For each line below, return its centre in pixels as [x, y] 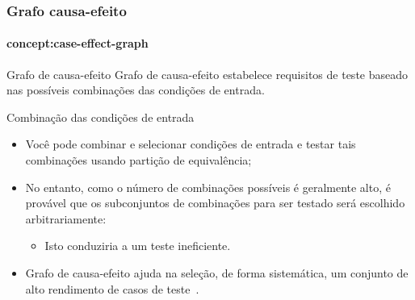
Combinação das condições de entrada [101, 117]
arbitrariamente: [66, 218]
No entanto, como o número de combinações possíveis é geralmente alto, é [208, 187]
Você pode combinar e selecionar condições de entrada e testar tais [191, 144]
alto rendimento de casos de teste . [112, 288]
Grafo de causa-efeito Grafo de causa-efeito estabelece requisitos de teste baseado [207, 74]
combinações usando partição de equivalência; [138, 160]
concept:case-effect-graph [78, 43]
